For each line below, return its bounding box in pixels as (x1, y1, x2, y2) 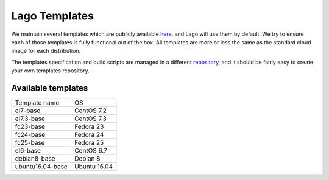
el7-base (15, 106, 41, 115)
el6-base (15, 147, 41, 155)
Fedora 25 (74, 139, 104, 147)
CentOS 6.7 (74, 147, 108, 155)
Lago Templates (11, 9, 94, 22)
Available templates (11, 83, 88, 93)
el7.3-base (15, 114, 46, 123)
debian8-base (15, 154, 55, 163)
